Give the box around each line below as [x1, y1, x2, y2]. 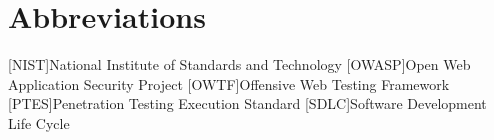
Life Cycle [8, 112, 70, 133]
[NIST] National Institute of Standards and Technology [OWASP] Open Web [8, 54, 471, 75]
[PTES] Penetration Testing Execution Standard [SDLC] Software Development [8, 93, 487, 114]
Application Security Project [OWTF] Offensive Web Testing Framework [8, 73, 450, 94]
